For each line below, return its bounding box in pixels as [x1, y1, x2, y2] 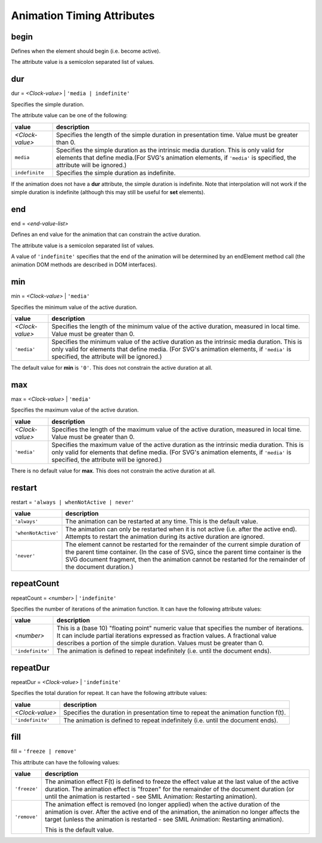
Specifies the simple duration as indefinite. [55, 168, 176, 177]
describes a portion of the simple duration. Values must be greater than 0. [57, 639, 264, 648]
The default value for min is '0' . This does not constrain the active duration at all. [11, 364, 213, 372]
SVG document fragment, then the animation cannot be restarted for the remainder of [65, 556, 306, 564]
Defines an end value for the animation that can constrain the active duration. [11, 231, 201, 238]
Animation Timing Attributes [11, 9, 155, 22]
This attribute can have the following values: [11, 759, 120, 766]
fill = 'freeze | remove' [11, 747, 77, 755]
